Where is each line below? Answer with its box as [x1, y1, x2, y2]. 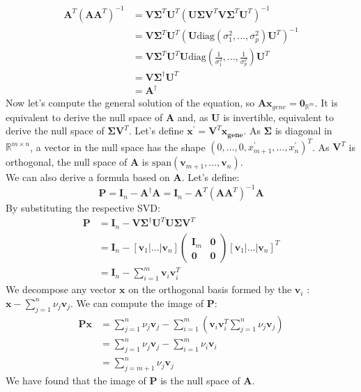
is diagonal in [275, 123, 332, 138]
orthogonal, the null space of [6, 155, 128, 169]
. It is [314, 95, 338, 110]
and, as [177, 109, 208, 124]
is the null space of [160, 373, 240, 388]
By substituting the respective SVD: [6, 201, 160, 215]
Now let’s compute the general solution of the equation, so [6, 95, 255, 110]
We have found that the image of [6, 373, 146, 388]
